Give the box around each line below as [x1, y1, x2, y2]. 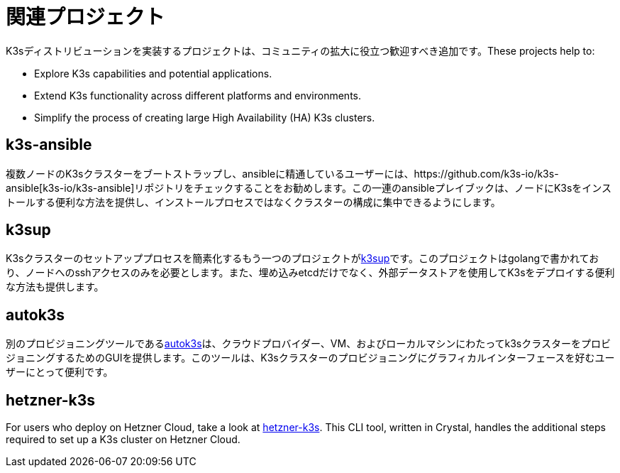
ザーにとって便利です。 [6, 366, 114, 379]
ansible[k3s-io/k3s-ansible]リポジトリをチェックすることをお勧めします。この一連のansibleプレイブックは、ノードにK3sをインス [6, 181, 612, 194]
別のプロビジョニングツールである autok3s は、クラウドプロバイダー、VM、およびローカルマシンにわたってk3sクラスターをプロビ [6, 337, 611, 350]
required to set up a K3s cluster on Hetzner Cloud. [6, 433, 240, 446]
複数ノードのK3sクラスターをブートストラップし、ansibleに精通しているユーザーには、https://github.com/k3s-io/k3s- [6, 167, 559, 180]
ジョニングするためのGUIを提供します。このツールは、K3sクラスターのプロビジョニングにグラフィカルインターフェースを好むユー [6, 352, 615, 364]
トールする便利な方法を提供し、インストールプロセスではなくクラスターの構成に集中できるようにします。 [6, 195, 501, 208]
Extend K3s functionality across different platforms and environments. [34, 89, 362, 102]
